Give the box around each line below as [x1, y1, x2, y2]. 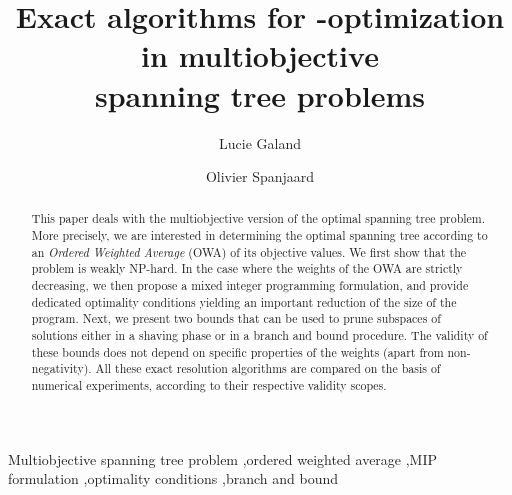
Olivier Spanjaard [205, 166, 315, 187]
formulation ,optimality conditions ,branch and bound [8, 468, 339, 489]
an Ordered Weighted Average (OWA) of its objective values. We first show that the [31, 243, 467, 260]
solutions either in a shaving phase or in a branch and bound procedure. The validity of [31, 327, 488, 344]
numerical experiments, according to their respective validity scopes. [31, 377, 387, 394]
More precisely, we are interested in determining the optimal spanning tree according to [31, 227, 488, 244]
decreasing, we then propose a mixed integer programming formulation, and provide [31, 277, 469, 294]
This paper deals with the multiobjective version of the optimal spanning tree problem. [31, 210, 486, 227]
